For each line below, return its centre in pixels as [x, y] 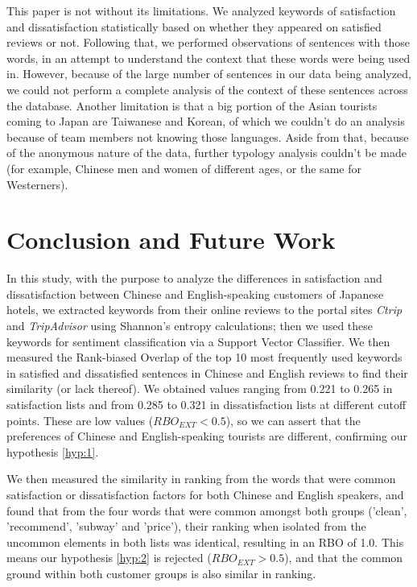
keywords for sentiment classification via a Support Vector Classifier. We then [198, 341]
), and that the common [344, 558]
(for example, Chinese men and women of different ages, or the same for [184, 168]
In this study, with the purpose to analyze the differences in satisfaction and [194, 278]
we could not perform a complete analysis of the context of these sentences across [207, 89]
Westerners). [37, 184]
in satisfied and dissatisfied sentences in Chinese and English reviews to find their [207, 372]
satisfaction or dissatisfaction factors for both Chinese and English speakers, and [205, 494]
